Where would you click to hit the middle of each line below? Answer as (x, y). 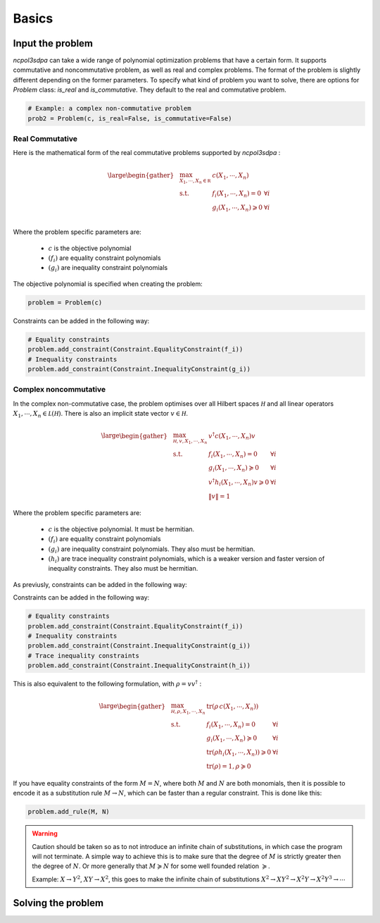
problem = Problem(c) (65, 302)
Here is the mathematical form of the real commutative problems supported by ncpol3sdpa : (147, 153)
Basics (33, 18)
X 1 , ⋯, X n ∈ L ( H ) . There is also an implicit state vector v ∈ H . (100, 414)
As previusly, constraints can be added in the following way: (100, 584)
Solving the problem (58, 903)
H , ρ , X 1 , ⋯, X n (188, 712)
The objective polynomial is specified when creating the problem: (108, 284)
